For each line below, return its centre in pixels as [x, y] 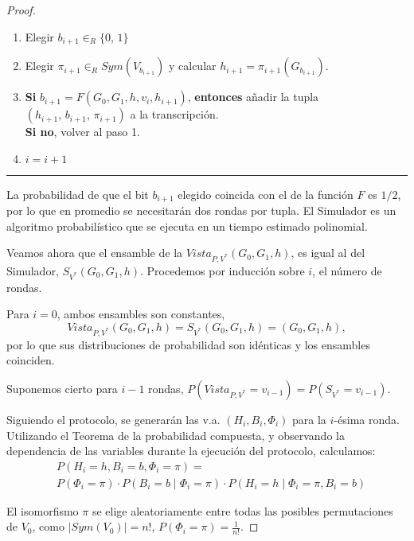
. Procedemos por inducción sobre [223, 271]
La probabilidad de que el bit [78, 194]
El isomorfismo [43, 510]
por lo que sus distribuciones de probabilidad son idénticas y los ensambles [188, 344]
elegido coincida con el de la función [266, 194]
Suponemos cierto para [62, 388]
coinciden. [31, 360]
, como [48, 526]
